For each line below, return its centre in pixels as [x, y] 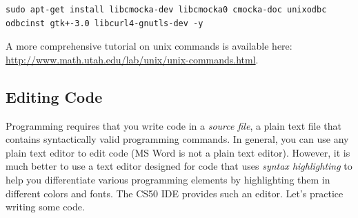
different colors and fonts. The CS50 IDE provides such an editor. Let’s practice [175, 193]
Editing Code [54, 96]
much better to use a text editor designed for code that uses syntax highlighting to [179, 166]
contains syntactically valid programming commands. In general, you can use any [177, 139]
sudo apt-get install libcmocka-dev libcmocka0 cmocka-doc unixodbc [166, 10]
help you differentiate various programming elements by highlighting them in [168, 179]
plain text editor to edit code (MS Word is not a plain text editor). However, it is [178, 152]
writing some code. [45, 207]
